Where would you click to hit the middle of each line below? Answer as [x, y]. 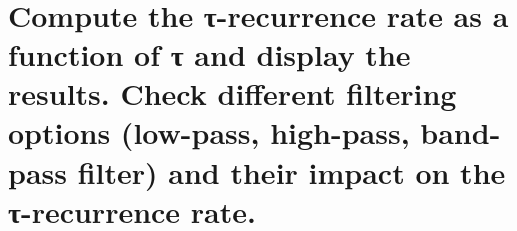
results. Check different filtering [232, 93]
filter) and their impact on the [291, 171]
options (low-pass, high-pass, [209, 132]
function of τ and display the [209, 53]
